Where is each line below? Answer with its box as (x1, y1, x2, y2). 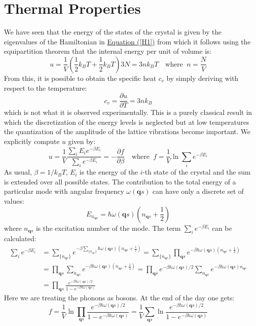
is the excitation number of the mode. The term (36, 222, 181, 233)
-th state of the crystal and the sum (143, 167, 251, 177)
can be (212, 222, 232, 233)
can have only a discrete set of (152, 186, 244, 196)
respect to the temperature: (4, 82, 87, 93)
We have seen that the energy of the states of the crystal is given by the (4, 27, 222, 37)
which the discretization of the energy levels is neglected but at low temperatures (4, 116, 250, 127)
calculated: (4, 233, 37, 244)
